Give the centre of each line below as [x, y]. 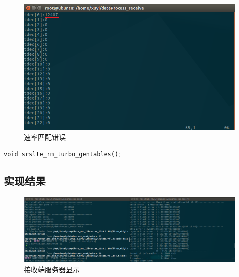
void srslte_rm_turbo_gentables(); [63, 154]
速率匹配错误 [45, 137]
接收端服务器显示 [52, 269]
